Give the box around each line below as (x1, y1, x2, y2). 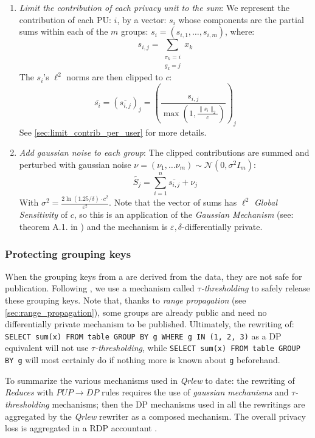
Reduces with (5, 386, 54, 398)
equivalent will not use (5, 341, 89, 354)
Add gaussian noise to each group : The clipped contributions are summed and (19, 146, 310, 159)
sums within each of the (19, 25, 108, 38)
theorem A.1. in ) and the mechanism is (19, 220, 168, 232)
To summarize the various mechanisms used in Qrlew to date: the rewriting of (5, 374, 295, 386)
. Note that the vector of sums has (109, 196, 237, 209)
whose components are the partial (178, 13, 304, 26)
